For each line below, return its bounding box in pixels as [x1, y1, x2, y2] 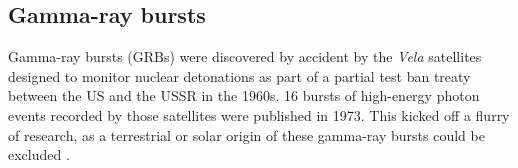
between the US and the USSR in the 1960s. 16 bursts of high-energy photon [8, 85, 480, 106]
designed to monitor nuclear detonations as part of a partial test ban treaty [8, 65, 471, 86]
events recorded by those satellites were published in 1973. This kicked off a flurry [8, 104, 510, 125]
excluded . [8, 144, 70, 165]
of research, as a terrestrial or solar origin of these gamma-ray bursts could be [8, 124, 485, 145]
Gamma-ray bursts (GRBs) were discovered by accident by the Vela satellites [8, 46, 482, 67]
